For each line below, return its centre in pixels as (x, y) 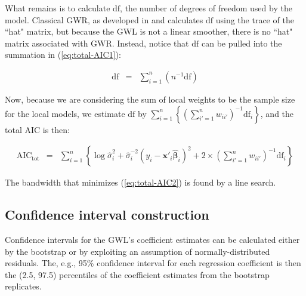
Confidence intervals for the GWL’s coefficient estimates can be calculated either (152, 240)
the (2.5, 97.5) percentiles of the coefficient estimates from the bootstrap (137, 274)
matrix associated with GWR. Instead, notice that (97, 43)
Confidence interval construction (107, 215)
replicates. (23, 286)
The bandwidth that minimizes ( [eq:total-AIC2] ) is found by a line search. (140, 182)
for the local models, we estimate (65, 113)
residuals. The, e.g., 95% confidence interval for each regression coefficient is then (153, 263)
